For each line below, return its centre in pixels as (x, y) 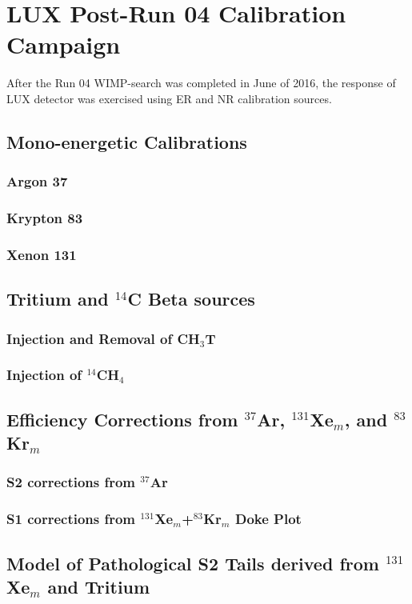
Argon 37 (37, 181)
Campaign (64, 44)
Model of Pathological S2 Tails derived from (193, 563)
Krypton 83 (45, 218)
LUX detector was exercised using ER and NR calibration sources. (169, 98)
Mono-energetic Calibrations (127, 141)
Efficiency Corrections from (122, 419)
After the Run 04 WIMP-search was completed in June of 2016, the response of (201, 83)
